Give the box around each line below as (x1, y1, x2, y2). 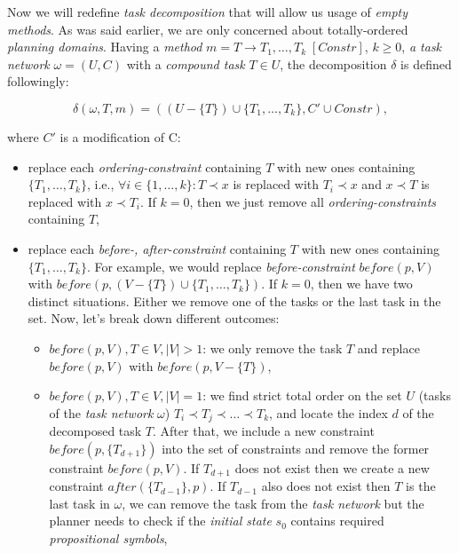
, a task (401, 37, 442, 56)
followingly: (7, 72, 69, 91)
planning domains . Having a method (7, 37, 202, 56)
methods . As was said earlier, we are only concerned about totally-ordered (7, 20, 408, 38)
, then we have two (310, 274, 413, 293)
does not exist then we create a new (234, 458, 430, 477)
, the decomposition (280, 54, 387, 73)
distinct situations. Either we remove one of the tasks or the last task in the (28, 291, 441, 310)
